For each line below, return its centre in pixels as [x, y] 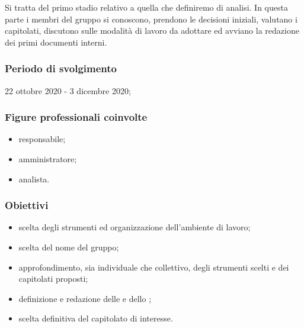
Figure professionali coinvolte [76, 117]
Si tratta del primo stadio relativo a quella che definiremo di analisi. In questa [146, 7]
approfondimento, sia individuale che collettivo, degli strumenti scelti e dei [154, 267]
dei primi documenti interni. [56, 42]
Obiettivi [27, 205]
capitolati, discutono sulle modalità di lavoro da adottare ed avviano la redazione [152, 30]
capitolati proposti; [53, 279]
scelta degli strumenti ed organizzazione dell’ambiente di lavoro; [135, 227]
